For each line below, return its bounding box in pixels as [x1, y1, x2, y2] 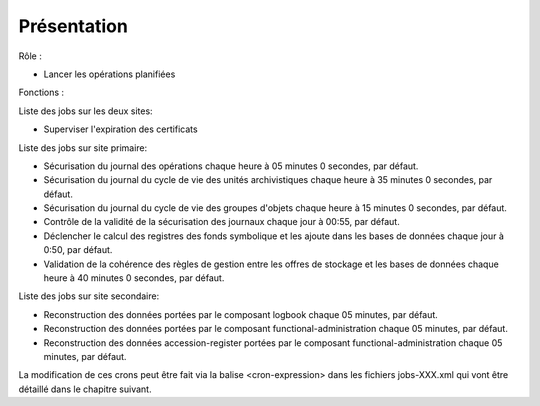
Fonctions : [18, 86, 65, 99]
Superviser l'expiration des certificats [43, 123, 199, 135]
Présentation [18, 15, 129, 37]
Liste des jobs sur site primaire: [18, 141, 148, 154]
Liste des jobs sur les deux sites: [18, 105, 154, 117]
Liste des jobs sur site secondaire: [18, 290, 160, 302]
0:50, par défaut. [43, 244, 113, 256]
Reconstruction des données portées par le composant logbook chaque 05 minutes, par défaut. [43, 308, 439, 320]
